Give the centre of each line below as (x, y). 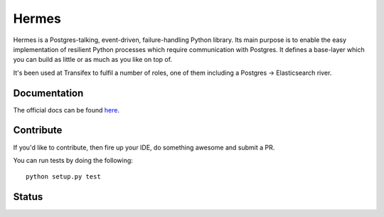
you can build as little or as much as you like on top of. (93, 60)
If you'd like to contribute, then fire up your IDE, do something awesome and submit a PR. (144, 147)
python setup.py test (63, 177)
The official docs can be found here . (66, 110)
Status (28, 197)
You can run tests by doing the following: (73, 160)
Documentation (48, 93)
